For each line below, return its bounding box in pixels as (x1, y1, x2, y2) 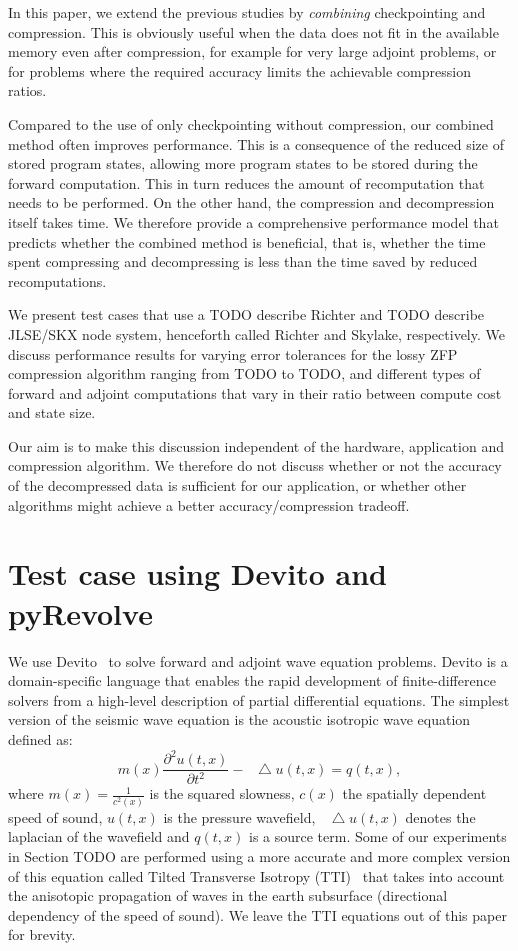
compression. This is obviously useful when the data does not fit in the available (8, 21, 499, 42)
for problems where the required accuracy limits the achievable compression (8, 60, 471, 81)
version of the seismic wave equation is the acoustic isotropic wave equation (8, 709, 471, 730)
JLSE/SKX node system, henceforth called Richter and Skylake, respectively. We (8, 323, 505, 344)
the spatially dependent (342, 783, 487, 804)
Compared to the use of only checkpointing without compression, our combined (8, 113, 494, 134)
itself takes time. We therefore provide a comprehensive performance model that (8, 211, 499, 232)
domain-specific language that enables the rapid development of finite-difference (8, 670, 496, 691)
